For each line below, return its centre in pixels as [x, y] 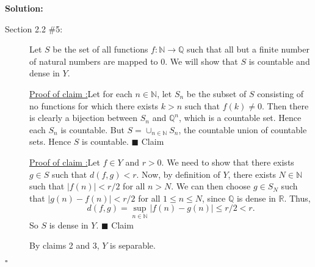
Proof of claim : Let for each [81, 93]
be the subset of [216, 93]
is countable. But [92, 129]
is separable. [133, 245]
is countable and [279, 61]
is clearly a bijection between [84, 118]
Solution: [24, 8]
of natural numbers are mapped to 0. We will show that [134, 61]
